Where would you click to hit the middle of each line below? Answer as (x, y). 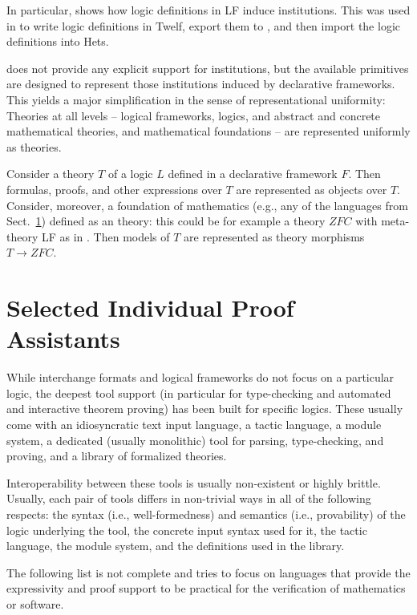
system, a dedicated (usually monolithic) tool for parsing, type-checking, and (195, 440)
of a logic (130, 174)
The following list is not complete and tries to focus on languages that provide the (208, 572)
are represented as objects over (312, 189)
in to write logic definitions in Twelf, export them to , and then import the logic (203, 25)
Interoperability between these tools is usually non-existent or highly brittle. (194, 482)
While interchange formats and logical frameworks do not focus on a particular (200, 377)
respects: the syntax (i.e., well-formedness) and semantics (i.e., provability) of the (206, 514)
